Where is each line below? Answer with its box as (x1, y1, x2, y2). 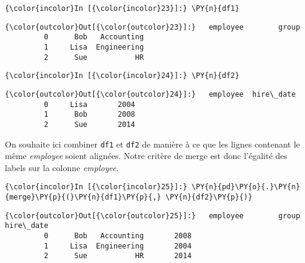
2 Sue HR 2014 (44, 252, 192, 261)
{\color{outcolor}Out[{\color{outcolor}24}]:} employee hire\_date (5, 89, 296, 99)
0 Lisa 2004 (44, 100, 135, 109)
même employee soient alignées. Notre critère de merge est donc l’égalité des (5, 149, 287, 162)
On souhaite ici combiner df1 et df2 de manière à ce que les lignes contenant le (5, 137, 300, 150)
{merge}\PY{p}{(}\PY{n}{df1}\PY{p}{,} (5, 193, 161, 202)
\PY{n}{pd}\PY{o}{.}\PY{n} (191, 183, 300, 192)
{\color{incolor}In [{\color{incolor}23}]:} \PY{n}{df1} (5, 4, 240, 13)
